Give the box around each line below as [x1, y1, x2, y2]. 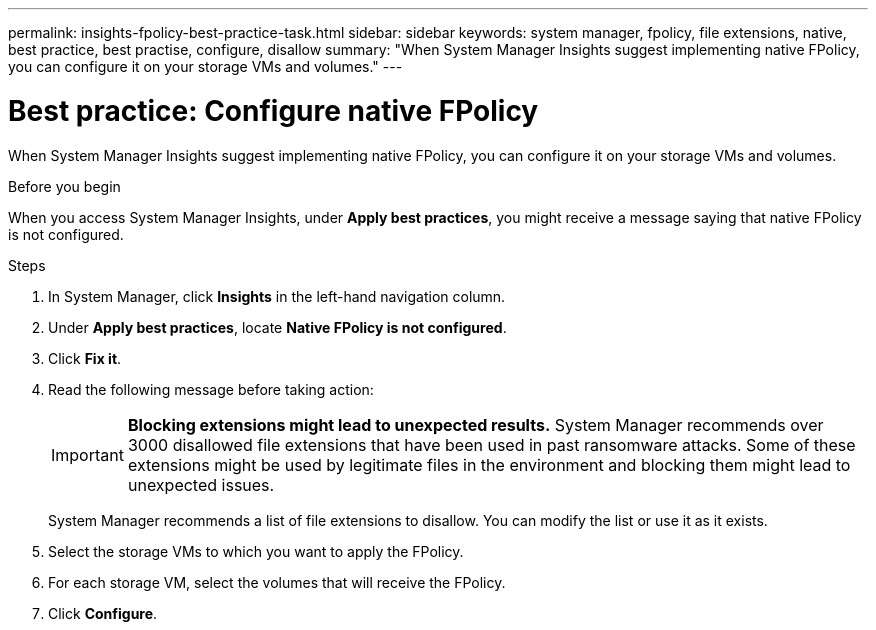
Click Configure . [48, 604, 158, 622]
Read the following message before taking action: [48, 380, 374, 398]
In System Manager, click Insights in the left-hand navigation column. [48, 287, 506, 305]
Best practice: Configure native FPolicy [8, 93, 539, 128]
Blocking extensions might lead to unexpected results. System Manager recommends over [127, 414, 824, 435]
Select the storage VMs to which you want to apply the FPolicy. [48, 542, 464, 560]
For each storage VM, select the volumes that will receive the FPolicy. [48, 573, 506, 591]
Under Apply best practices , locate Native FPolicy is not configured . [48, 318, 507, 336]
